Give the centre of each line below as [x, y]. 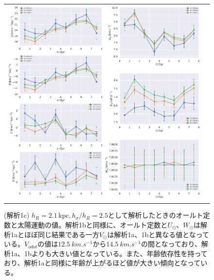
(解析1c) [17, 215]
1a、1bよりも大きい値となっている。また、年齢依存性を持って [109, 253]
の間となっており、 [171, 244]
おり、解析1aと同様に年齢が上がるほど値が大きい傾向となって [102, 263]
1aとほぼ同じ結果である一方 [55, 234]
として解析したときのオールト [155, 215]
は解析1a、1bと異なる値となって [158, 234]
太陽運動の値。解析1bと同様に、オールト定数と [92, 224]
